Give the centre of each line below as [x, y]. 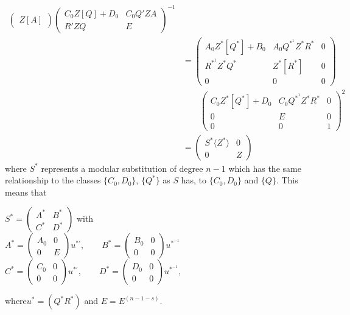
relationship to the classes [53, 180]
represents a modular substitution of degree [122, 168]
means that [26, 192]
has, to [194, 180]
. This [287, 180]
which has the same [265, 168]
